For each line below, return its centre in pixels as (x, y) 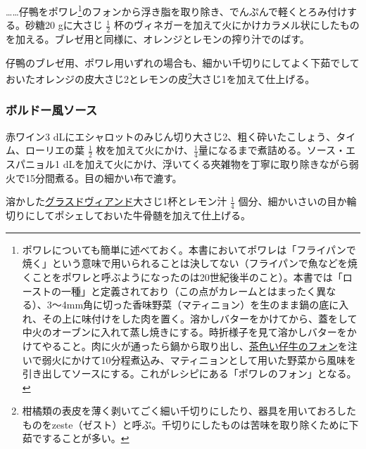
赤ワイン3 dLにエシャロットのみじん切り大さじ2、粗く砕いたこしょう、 (171, 136)
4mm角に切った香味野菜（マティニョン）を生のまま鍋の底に (200, 305)
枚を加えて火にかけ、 (145, 150)
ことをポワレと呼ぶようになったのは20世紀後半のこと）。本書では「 (187, 276)
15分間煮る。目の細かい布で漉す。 (103, 177)
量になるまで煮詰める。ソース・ (272, 150)
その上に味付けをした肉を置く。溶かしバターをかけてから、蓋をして (200, 318)
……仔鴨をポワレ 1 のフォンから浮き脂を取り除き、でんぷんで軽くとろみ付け (176, 10)
